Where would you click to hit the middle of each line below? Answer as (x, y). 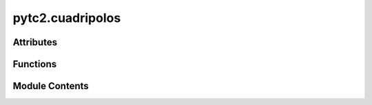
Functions (35, 64)
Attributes (35, 42)
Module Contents (51, 86)
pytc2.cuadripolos (67, 18)
